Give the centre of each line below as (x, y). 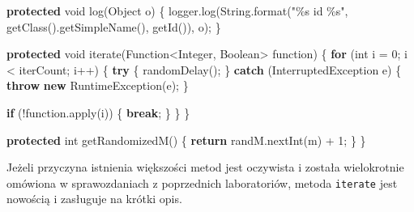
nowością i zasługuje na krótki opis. (94, 199)
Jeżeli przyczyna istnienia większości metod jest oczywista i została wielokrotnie (205, 167)
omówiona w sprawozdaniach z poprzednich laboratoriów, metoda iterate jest (202, 182)
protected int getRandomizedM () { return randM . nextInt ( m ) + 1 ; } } (186, 140)
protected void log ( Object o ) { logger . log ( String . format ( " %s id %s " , (177, 11)
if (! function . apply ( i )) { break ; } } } (98, 112)
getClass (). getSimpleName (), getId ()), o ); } (114, 26)
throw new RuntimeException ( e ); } (98, 85)
